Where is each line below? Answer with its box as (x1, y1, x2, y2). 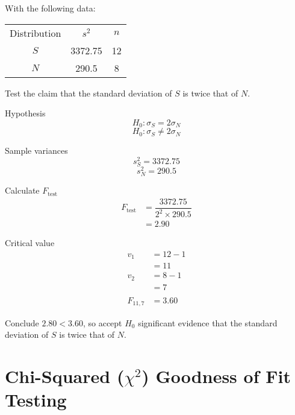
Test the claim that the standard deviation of (5, 86, 172, 99)
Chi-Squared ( (5, 363, 125, 388)
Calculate (5, 184, 40, 197)
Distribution (10, 25, 61, 40)
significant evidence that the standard (138, 316, 278, 329)
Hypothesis (5, 107, 46, 119)
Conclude (5, 316, 39, 329)
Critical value (5, 236, 55, 249)
